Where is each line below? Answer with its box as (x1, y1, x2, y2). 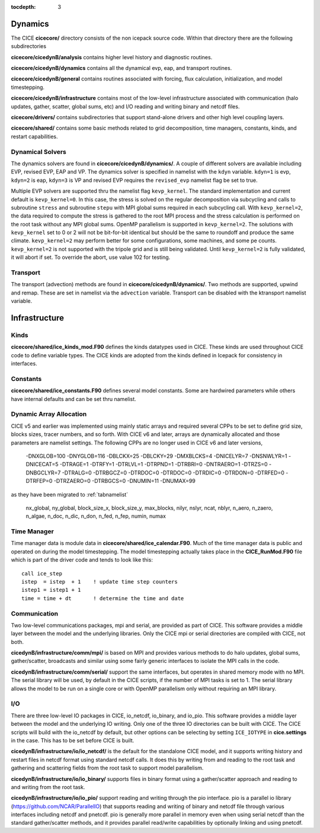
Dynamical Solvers (11, 148, 66, 156)
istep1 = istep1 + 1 (21, 587, 81, 594)
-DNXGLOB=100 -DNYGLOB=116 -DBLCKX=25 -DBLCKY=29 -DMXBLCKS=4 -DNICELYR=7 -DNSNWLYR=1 (25, 452, 287, 459)
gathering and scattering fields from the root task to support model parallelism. (11, 764, 204, 771)
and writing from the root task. (11, 783, 85, 790)
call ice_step (21, 570, 62, 577)
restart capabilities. (11, 133, 58, 140)
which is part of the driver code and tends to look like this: (11, 556, 153, 563)
